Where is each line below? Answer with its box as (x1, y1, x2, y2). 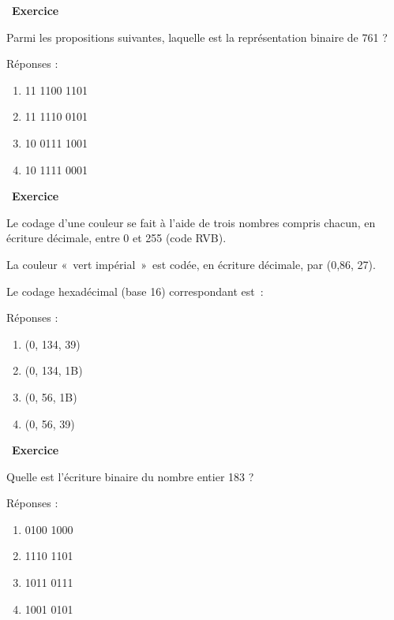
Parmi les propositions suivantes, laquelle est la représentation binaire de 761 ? (6, 28, 388, 45)
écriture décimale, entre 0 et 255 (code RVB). (6, 230, 227, 246)
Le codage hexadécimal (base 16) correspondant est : (6, 282, 264, 299)
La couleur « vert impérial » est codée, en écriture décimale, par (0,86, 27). (6, 256, 376, 272)
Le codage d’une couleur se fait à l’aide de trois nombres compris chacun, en (6, 214, 376, 230)
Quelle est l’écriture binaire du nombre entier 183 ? (6, 468, 254, 484)
